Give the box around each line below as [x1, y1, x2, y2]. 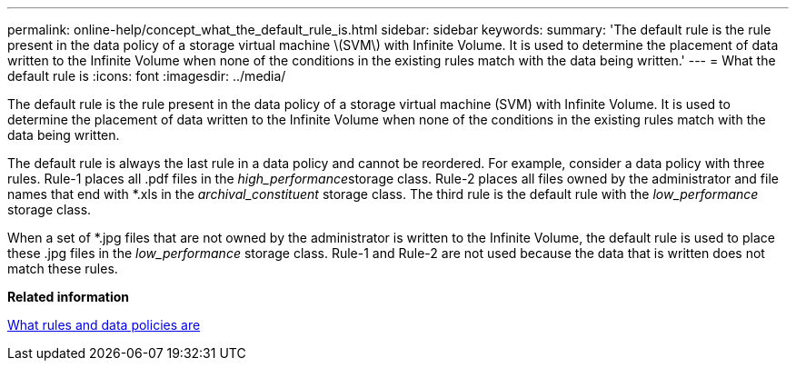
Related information [7, 289, 130, 304]
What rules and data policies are [7, 317, 201, 333]
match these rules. [7, 261, 118, 276]
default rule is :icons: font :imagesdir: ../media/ [7, 68, 286, 84]
